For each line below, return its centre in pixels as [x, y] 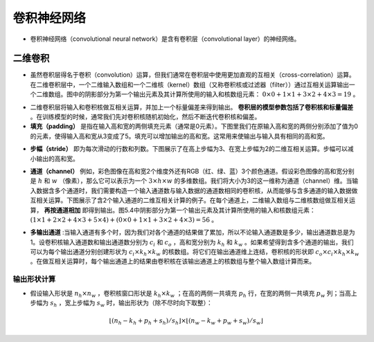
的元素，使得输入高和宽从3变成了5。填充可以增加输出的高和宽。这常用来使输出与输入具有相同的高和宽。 [179, 136]
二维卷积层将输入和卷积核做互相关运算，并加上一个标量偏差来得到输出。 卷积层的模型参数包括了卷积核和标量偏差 [192, 107]
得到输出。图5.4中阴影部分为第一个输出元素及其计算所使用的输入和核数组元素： [202, 210]
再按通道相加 [62, 210]
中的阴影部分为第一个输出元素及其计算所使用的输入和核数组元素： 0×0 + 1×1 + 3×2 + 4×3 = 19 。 [216, 94]
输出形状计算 [34, 279]
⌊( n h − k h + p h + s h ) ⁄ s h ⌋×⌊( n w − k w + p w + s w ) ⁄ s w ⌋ [186, 322]
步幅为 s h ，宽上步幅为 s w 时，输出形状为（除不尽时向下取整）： [121, 303]
